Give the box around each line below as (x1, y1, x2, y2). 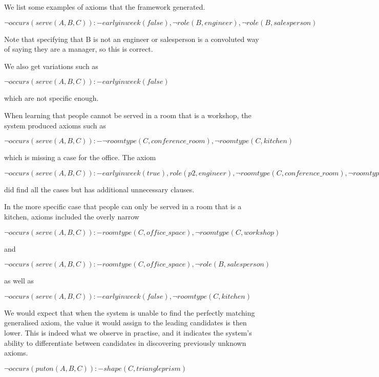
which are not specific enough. (4, 93, 99, 103)
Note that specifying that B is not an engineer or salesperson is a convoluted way (4, 33, 259, 44)
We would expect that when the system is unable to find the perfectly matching (4, 307, 255, 318)
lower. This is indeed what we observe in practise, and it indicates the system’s (4, 327, 252, 338)
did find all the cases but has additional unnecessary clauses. (4, 184, 195, 194)
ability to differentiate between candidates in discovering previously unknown (4, 337, 246, 348)
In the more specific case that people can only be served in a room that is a (4, 201, 242, 212)
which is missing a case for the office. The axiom (4, 152, 156, 163)
